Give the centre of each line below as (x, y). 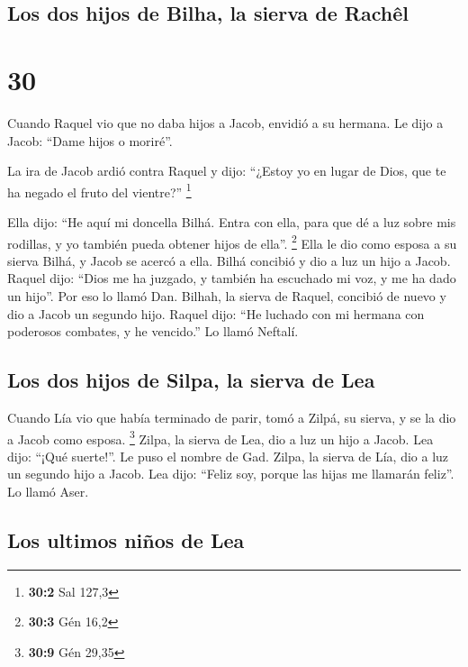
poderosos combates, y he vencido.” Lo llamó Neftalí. (153, 331)
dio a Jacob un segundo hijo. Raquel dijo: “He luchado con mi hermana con (216, 313)
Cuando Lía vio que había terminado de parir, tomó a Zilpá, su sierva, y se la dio (232, 417)
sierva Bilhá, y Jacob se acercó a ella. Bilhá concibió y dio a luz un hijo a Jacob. (229, 260)
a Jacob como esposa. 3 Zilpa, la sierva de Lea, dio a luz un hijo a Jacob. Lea (220, 437)
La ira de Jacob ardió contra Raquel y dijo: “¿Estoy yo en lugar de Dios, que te (227, 171)
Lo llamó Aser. (48, 491)
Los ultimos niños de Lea (126, 539)
